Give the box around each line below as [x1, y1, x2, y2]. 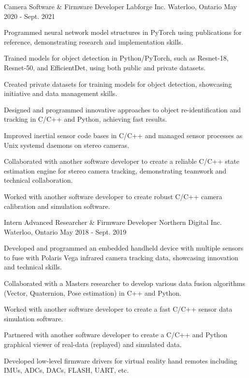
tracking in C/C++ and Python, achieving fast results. [4, 114, 167, 124]
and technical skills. [4, 262, 62, 272]
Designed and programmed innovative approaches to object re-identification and [4, 104, 241, 114]
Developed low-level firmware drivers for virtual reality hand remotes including [4, 355, 237, 365]
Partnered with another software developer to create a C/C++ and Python [4, 330, 227, 340]
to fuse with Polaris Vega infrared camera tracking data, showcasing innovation [4, 252, 238, 262]
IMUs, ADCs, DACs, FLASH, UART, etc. [4, 365, 129, 375]
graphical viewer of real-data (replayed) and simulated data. [4, 339, 182, 349]
